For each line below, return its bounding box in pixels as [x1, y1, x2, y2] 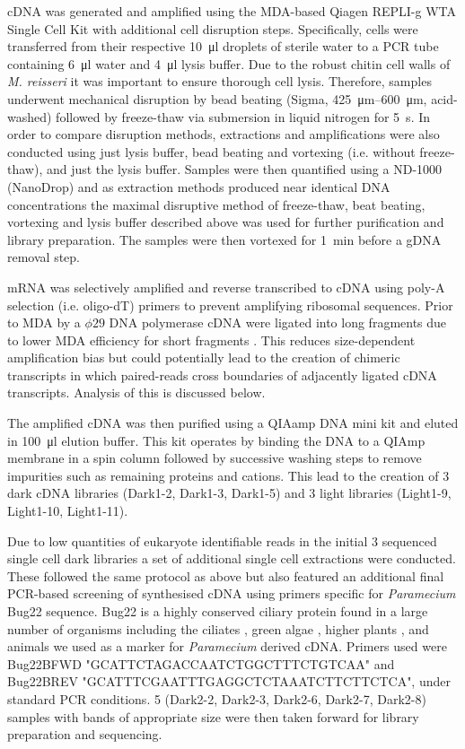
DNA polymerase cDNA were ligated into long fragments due [109, 313, 447, 332]
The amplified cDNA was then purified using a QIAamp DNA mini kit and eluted [7, 414, 459, 432]
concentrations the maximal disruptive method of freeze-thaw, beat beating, [7, 195, 426, 213]
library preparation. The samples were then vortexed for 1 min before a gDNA [7, 230, 442, 248]
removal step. [7, 248, 80, 266]
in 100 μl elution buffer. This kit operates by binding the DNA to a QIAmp [7, 431, 426, 449]
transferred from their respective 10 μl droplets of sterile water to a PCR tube [7, 37, 439, 56]
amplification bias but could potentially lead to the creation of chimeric [7, 348, 400, 367]
